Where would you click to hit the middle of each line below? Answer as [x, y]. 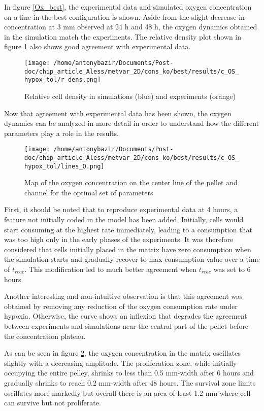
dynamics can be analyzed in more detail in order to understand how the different [132, 123]
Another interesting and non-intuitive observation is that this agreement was [123, 296]
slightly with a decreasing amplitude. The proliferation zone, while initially [121, 363]
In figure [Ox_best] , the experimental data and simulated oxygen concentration [128, 7]
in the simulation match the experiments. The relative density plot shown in [123, 36]
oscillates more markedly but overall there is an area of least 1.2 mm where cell [127, 392]
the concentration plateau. [45, 336]
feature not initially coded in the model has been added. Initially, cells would [124, 219]
